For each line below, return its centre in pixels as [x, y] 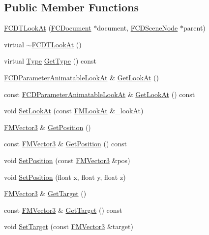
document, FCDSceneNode [137, 28]
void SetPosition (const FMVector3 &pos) [67, 160]
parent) [194, 28]
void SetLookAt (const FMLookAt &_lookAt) [74, 111]
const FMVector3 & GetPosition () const [66, 144]
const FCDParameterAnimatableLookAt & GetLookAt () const [100, 94]
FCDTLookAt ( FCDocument [48, 28]
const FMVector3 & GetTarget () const [63, 210]
